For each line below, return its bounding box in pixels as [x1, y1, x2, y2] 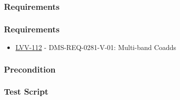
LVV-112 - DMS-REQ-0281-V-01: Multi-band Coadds [15, 42, 177, 52]
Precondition [4, 63, 56, 75]
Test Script [4, 85, 48, 98]
